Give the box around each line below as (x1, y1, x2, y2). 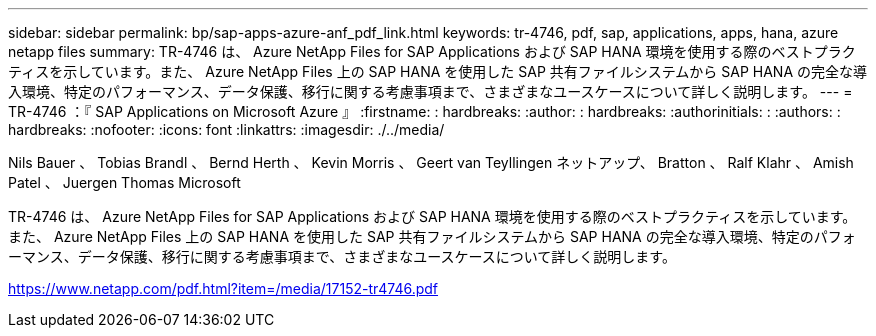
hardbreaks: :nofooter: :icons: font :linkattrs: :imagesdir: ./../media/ (8, 121, 445, 138)
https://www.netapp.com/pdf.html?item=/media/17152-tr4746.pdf (8, 280, 439, 297)
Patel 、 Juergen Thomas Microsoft (8, 174, 241, 191)
